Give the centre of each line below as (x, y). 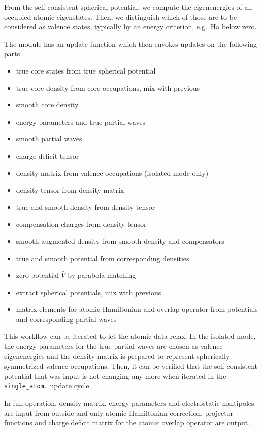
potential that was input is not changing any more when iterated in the (115, 375)
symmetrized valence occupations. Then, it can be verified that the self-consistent (131, 366)
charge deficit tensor (47, 155)
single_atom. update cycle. (48, 386)
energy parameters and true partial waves (81, 121)
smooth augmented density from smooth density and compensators (120, 241)
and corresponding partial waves (66, 319)
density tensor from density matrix (70, 190)
